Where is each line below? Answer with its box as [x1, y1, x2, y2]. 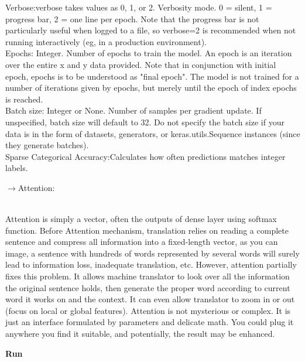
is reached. [5, 93, 43, 105]
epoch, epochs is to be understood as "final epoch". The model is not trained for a [5, 70, 299, 82]
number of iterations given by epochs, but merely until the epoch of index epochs [5, 81, 297, 94]
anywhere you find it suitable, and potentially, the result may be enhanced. [5, 327, 275, 340]
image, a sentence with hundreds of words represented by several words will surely [5, 247, 300, 259]
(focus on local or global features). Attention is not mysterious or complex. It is [5, 304, 291, 316]
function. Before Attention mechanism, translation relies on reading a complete [5, 224, 289, 236]
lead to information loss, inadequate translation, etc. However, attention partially [5, 258, 297, 271]
